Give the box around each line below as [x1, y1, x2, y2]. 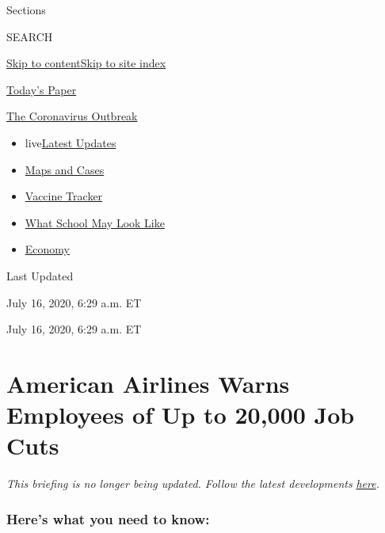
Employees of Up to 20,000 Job [6, 398, 355, 431]
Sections [6, 2, 46, 17]
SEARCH [6, 28, 53, 44]
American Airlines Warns [6, 367, 290, 399]
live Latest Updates [25, 134, 116, 150]
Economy [25, 241, 70, 257]
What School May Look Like [25, 214, 165, 230]
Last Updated [6, 267, 74, 284]
